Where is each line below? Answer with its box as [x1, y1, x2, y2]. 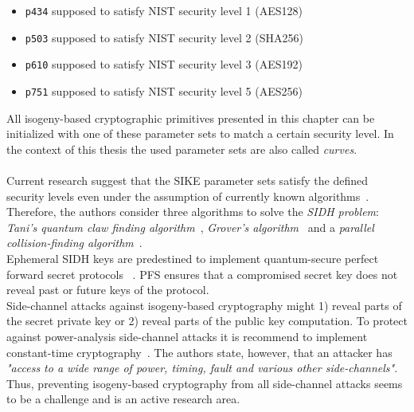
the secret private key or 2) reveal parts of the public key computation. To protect [6, 312, 408, 329]
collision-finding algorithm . [6, 234, 143, 251]
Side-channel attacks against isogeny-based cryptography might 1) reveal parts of [6, 296, 402, 313]
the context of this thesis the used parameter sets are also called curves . [6, 140, 357, 157]
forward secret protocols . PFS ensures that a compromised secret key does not [6, 265, 398, 282]
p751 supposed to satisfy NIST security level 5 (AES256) [25, 82, 303, 99]
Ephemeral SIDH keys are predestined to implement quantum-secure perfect [6, 249, 379, 266]
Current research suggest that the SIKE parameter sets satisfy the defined [6, 172, 369, 188]
